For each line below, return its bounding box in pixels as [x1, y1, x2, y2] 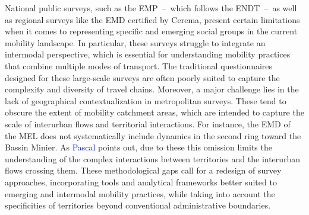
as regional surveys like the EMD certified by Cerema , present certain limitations [5, 13, 300, 25]
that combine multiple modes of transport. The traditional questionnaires [5, 59, 273, 72]
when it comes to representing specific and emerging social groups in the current [5, 25, 298, 37]
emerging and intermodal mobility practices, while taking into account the [5, 187, 275, 200]
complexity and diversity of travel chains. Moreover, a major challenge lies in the [5, 83, 299, 95]
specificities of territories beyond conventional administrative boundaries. [5, 199, 271, 211]
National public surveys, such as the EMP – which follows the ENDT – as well [5, 2, 297, 14]
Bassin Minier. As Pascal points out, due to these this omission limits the [5, 141, 272, 153]
